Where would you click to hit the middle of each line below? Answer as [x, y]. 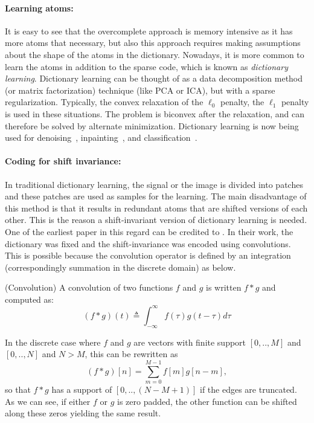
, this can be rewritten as [131, 354]
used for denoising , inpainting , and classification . [101, 137]
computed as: [29, 299]
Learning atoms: [39, 8]
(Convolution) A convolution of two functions [89, 287]
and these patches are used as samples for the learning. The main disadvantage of [156, 196]
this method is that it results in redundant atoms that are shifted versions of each [156, 208]
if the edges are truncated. [248, 389]
